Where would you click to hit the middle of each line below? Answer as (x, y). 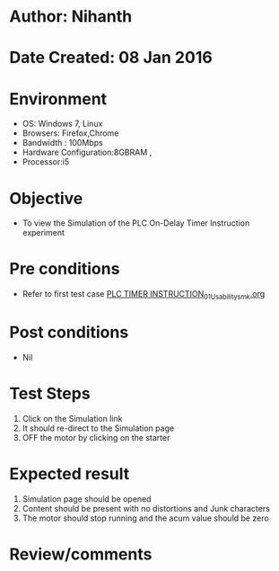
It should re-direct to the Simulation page (98, 428)
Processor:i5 (46, 162)
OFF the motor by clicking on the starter (96, 437)
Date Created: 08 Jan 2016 (111, 58)
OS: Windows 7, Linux (62, 124)
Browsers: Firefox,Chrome (70, 133)
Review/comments (81, 554)
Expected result (70, 474)
